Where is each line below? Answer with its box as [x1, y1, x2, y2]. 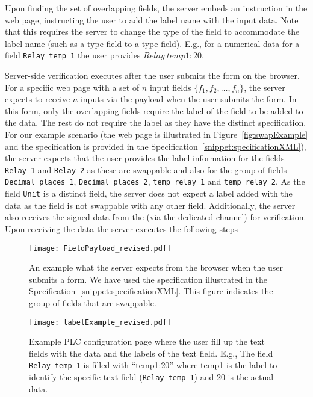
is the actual [228, 371, 274, 383]
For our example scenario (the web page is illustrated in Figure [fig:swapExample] [5, 128, 308, 140]
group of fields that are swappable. [29, 296, 156, 309]
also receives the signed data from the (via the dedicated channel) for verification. [5, 211, 306, 223]
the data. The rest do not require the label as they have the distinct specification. [5, 116, 306, 129]
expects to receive [5, 93, 70, 105]
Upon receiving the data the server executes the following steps [5, 222, 238, 235]
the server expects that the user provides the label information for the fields [5, 152, 285, 164]
